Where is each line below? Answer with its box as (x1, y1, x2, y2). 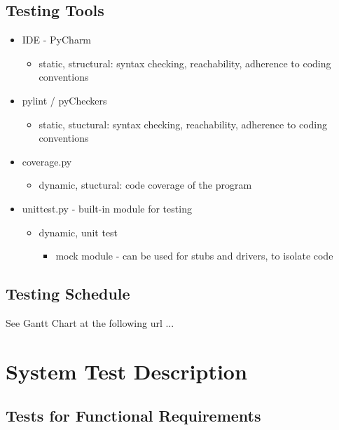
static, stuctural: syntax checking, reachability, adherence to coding (39, 116, 328, 131)
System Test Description (6, 356, 247, 385)
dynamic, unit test (39, 224, 118, 239)
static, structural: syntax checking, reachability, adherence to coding (39, 55, 331, 70)
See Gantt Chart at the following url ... (6, 315, 174, 330)
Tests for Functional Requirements (6, 405, 261, 426)
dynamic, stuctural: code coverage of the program (39, 177, 252, 192)
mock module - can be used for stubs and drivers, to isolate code (55, 248, 333, 263)
